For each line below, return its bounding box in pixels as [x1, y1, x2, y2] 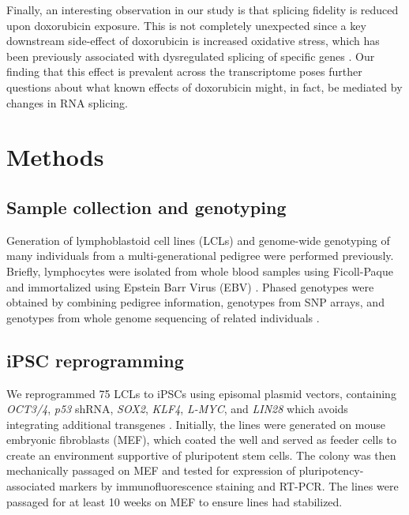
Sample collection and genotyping [6, 194, 287, 219]
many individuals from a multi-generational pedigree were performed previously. [6, 247, 394, 264]
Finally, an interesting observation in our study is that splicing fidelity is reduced [6, 2, 399, 17]
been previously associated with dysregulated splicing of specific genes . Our [6, 47, 375, 64]
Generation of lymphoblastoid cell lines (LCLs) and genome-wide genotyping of [6, 231, 390, 248]
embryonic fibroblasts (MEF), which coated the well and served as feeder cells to [6, 431, 397, 448]
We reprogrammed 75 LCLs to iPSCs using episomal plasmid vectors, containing [6, 385, 396, 401]
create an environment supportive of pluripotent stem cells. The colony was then [6, 446, 396, 463]
